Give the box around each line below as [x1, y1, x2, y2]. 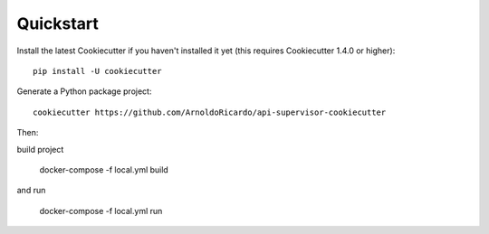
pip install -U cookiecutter [33, 66, 162, 76]
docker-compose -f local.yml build [39, 164, 169, 175]
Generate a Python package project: [16, 86, 152, 97]
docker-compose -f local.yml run [39, 205, 163, 216]
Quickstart [16, 14, 100, 33]
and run [16, 185, 46, 196]
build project [16, 144, 64, 154]
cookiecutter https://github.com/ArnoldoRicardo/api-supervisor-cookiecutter [33, 107, 387, 117]
